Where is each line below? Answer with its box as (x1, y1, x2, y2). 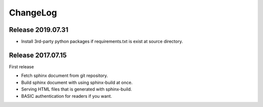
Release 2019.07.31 (9, 26, 69, 34)
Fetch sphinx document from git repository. (21, 73, 108, 78)
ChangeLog (9, 7, 57, 18)
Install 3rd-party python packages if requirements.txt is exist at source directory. (21, 39, 183, 45)
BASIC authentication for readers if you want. (21, 93, 112, 99)
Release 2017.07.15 (9, 51, 67, 59)
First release (9, 63, 34, 70)
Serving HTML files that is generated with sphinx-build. (21, 86, 132, 92)
